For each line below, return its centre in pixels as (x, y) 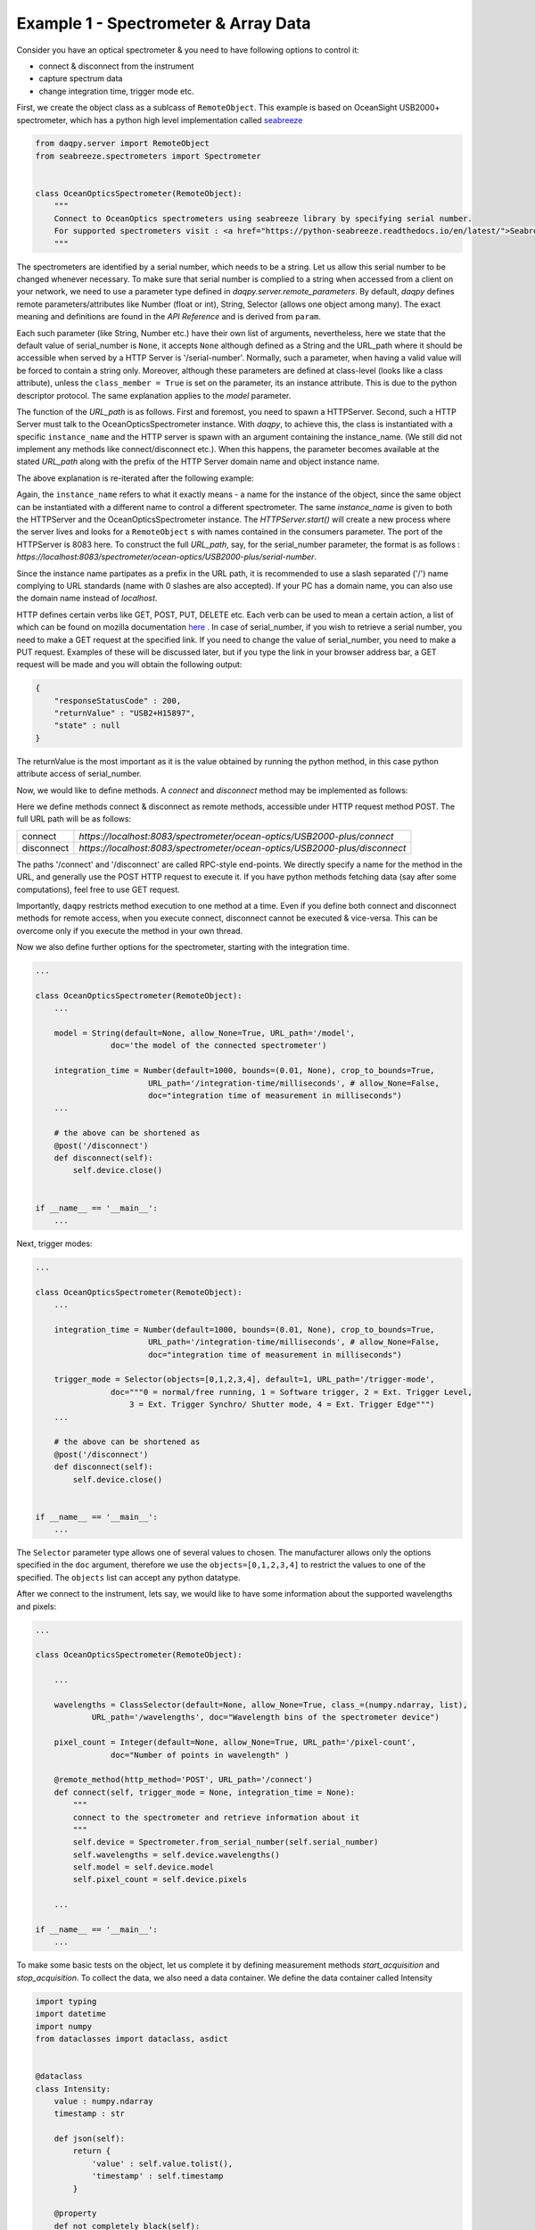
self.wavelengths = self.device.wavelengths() (176, 1854)
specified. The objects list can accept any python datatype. (128, 1577)
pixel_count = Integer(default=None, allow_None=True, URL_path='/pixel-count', (235, 1743)
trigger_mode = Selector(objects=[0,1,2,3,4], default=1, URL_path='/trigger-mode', (245, 1379)
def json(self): (89, 2139)
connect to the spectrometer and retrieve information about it (216, 1817)
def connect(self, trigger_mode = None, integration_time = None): (205, 1792)
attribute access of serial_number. (79, 774)
